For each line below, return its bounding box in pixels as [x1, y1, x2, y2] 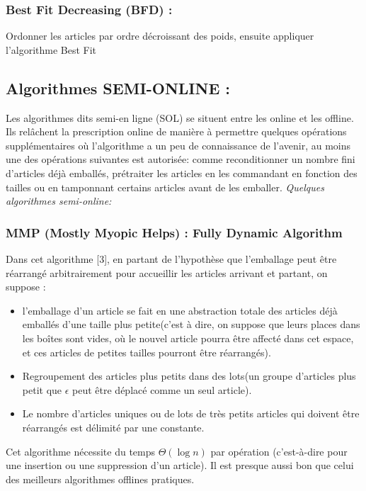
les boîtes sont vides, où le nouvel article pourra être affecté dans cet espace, [22, 330, 354, 345]
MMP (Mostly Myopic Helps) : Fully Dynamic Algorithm [6, 223, 343, 241]
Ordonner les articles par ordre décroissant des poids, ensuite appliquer [6, 28, 314, 43]
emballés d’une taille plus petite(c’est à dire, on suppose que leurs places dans [22, 317, 360, 332]
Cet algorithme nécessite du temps [6, 444, 156, 458]
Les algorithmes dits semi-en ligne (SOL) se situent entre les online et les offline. [6, 110, 354, 125]
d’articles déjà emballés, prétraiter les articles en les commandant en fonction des [6, 165, 358, 180]
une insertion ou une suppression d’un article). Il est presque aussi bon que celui [6, 458, 354, 473]
